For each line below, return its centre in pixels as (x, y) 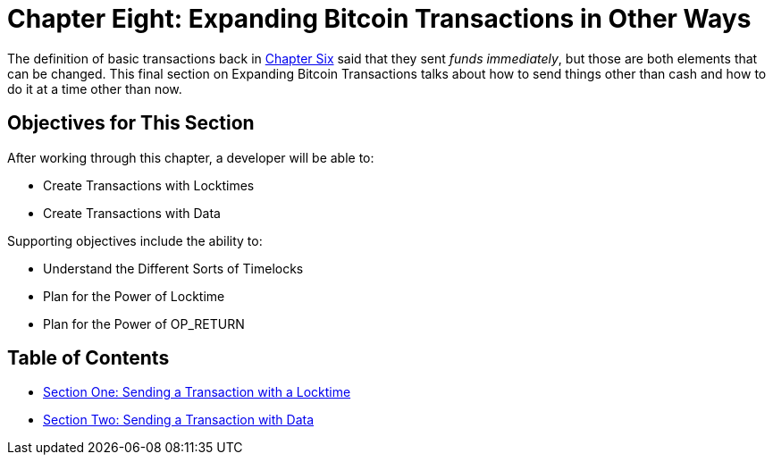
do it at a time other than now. (95, 88)
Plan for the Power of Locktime (134, 296)
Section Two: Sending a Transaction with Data (179, 420)
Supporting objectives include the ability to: (135, 240)
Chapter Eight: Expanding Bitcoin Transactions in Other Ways (379, 19)
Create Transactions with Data (132, 213)
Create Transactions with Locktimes (149, 185)
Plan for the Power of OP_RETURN (144, 323)
